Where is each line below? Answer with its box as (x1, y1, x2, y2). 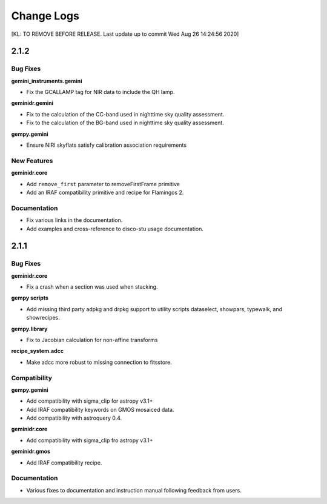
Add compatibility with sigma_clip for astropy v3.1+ (26, 397, 153, 405)
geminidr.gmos (11, 448, 51, 455)
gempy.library (11, 325, 48, 332)
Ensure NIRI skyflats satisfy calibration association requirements (26, 141, 187, 149)
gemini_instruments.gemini (11, 77, 82, 84)
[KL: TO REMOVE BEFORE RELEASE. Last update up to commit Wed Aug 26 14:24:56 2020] (11, 30, 239, 38)
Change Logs (11, 9, 80, 22)
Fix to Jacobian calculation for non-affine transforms (26, 337, 158, 343)
